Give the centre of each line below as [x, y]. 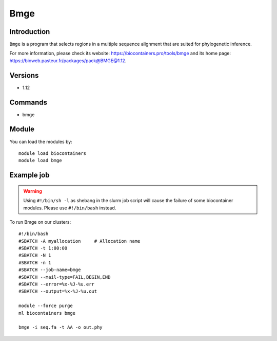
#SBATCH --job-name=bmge [50, 270]
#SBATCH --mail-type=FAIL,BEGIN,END [65, 277]
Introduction [30, 32]
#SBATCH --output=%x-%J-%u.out [58, 291]
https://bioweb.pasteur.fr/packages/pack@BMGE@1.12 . [68, 60]
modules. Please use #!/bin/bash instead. [70, 208]
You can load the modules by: [41, 141]
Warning [33, 191]
